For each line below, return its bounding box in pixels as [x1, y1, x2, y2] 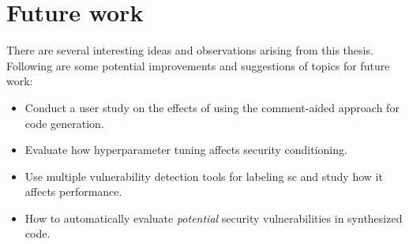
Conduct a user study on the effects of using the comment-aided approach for [24, 99, 400, 115]
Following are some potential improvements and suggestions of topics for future [6, 57, 390, 73]
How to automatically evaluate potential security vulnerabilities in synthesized [24, 209, 403, 226]
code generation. [24, 114, 104, 131]
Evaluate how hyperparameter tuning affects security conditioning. [24, 141, 347, 158]
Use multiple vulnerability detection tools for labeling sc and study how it [24, 167, 383, 184]
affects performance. [24, 183, 122, 200]
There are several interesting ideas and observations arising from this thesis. [6, 42, 373, 58]
